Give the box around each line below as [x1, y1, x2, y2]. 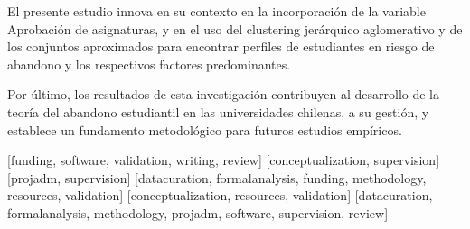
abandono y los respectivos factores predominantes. [7, 54, 291, 73]
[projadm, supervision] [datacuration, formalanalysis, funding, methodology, [7, 168, 427, 187]
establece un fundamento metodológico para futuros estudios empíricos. [7, 120, 402, 139]
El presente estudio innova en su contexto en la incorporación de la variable [7, 2, 426, 20]
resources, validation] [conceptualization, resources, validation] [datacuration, [7, 186, 433, 205]
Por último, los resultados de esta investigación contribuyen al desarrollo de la [7, 85, 440, 104]
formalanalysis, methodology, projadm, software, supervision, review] [7, 203, 389, 222]
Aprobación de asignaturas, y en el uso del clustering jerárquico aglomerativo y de [7, 19, 463, 38]
